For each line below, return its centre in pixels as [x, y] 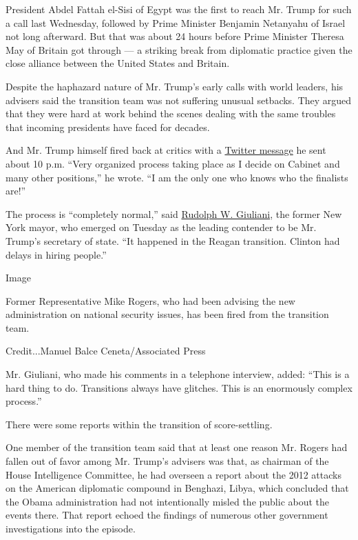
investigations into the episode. [71, 528]
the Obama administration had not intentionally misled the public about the [168, 501]
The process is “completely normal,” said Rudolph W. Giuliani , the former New [174, 213]
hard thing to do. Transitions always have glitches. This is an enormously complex [179, 387]
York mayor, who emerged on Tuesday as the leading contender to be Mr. [161, 227]
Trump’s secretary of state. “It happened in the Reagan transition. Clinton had [173, 240]
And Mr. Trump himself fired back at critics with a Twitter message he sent [166, 150]
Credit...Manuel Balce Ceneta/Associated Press [106, 351]
